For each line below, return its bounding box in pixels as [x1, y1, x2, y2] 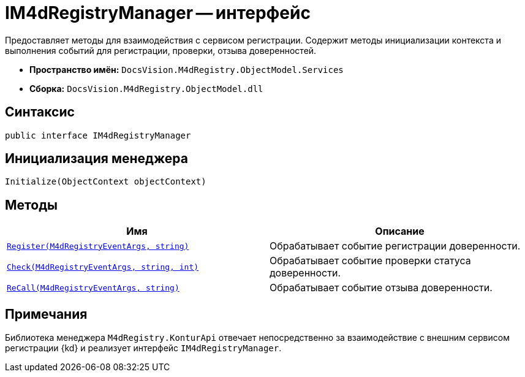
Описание [375, 225, 425, 238]
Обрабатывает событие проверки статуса [270, 254, 471, 267]
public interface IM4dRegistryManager [5, 130, 191, 140]
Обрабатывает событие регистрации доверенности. [270, 240, 521, 253]
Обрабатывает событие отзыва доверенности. [270, 281, 493, 294]
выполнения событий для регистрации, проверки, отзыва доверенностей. [5, 45, 317, 56]
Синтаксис [5, 104, 75, 120]
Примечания [5, 306, 88, 322]
